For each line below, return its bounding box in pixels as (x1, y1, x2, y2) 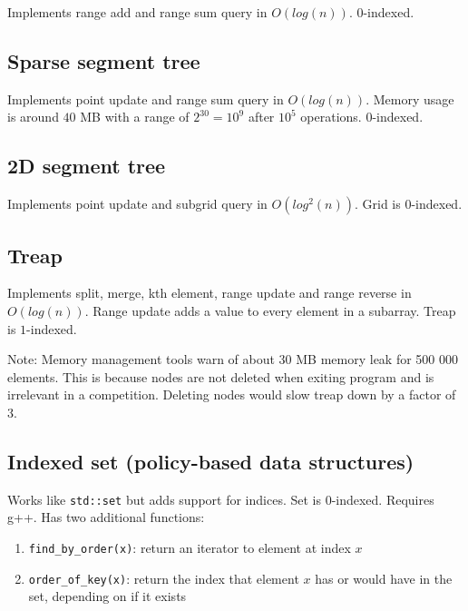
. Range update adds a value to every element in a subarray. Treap (84, 301, 456, 320)
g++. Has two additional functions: (7, 508, 205, 527)
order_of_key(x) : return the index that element (28, 568, 299, 587)
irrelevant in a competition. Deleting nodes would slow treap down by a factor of (7, 385, 456, 404)
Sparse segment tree (7, 46, 200, 74)
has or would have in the (315, 568, 453, 587)
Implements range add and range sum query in (7, 3, 268, 21)
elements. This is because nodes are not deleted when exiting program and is (7, 367, 434, 386)
